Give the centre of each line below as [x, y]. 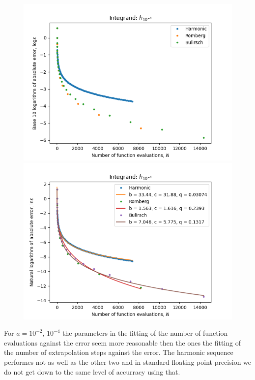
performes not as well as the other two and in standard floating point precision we [128, 362]
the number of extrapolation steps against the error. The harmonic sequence [119, 352]
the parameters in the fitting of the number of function [145, 333]
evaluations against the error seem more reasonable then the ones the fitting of [122, 342]
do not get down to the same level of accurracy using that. [92, 371]
